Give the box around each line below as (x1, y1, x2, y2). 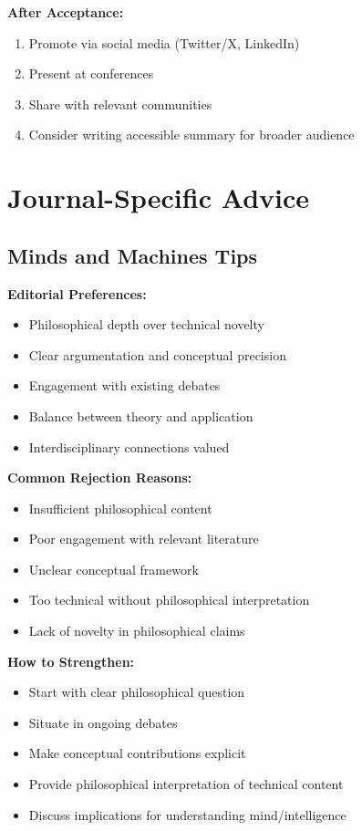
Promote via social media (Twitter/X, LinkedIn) (28, 33, 300, 52)
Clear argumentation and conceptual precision (28, 345, 286, 364)
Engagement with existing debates (28, 376, 221, 395)
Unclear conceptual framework (28, 559, 199, 578)
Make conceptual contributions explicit (28, 743, 246, 763)
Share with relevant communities (28, 94, 212, 113)
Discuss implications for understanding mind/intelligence (28, 805, 346, 824)
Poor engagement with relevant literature (28, 529, 259, 548)
